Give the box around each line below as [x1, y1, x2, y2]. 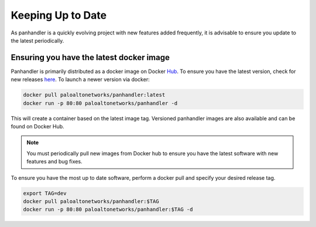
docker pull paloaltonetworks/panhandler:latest [23, 92, 166, 99]
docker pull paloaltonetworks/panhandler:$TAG [23, 198, 159, 204]
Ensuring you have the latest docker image [11, 53, 170, 62]
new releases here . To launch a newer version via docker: [11, 76, 150, 83]
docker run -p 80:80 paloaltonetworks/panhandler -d [23, 100, 178, 106]
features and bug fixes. [26, 158, 83, 165]
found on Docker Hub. [11, 123, 64, 130]
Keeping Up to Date [11, 9, 107, 22]
